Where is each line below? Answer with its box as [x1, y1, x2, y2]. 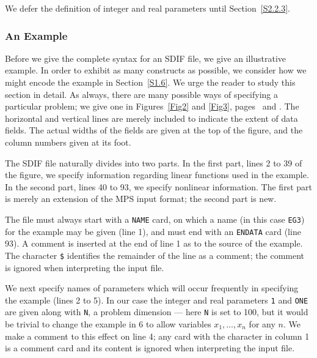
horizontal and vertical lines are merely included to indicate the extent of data [5, 111, 298, 124]
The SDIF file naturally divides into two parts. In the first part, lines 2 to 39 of [5, 156, 302, 169]
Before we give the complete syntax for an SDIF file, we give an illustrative [5, 51, 286, 64]
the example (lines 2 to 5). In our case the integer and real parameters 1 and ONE [5, 293, 308, 306]
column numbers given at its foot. [5, 135, 131, 148]
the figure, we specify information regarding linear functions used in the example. [5, 168, 309, 181]
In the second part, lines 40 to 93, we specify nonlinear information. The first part [5, 180, 312, 193]
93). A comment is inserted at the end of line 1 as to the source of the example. [5, 237, 303, 250]
